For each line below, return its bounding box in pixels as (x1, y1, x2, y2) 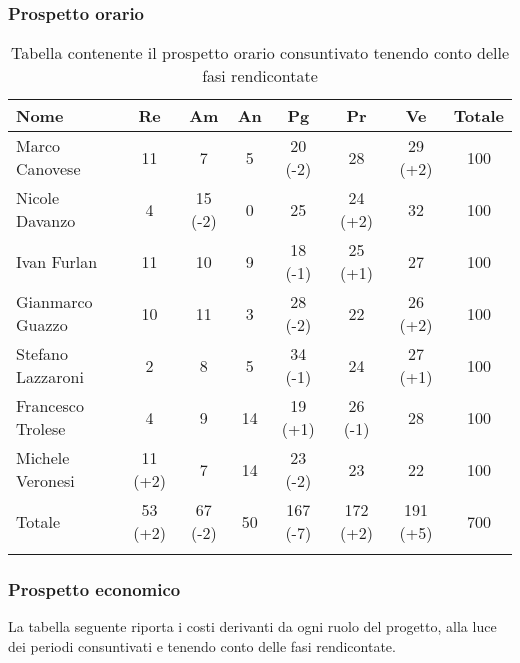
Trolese (16, 417, 66, 441)
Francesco (16, 394, 84, 418)
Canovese (16, 157, 81, 181)
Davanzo (16, 209, 76, 233)
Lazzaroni (16, 365, 84, 389)
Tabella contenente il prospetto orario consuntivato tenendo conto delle (10, 41, 510, 65)
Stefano (16, 342, 69, 366)
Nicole (16, 186, 60, 210)
